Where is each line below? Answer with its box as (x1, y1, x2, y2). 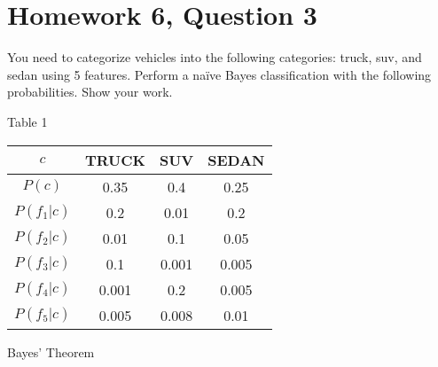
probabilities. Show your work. (7, 82, 173, 101)
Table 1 (7, 112, 48, 130)
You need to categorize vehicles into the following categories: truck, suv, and (7, 48, 422, 66)
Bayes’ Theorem (7, 342, 95, 361)
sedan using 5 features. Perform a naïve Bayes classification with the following (7, 65, 432, 83)
